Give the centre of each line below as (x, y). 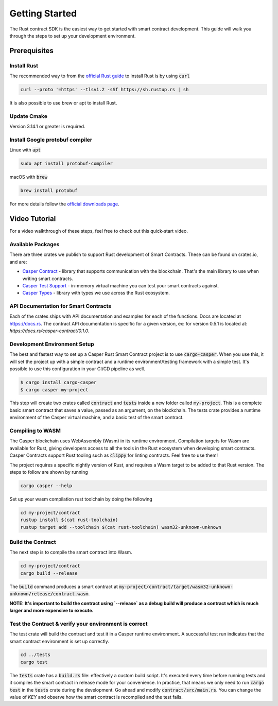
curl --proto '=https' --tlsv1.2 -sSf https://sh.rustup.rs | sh (105, 90)
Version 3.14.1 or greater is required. (47, 127)
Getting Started (43, 13)
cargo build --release (49, 573)
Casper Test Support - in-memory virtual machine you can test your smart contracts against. (121, 285)
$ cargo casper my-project (54, 390)
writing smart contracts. (48, 279)
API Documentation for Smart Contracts (60, 306)
